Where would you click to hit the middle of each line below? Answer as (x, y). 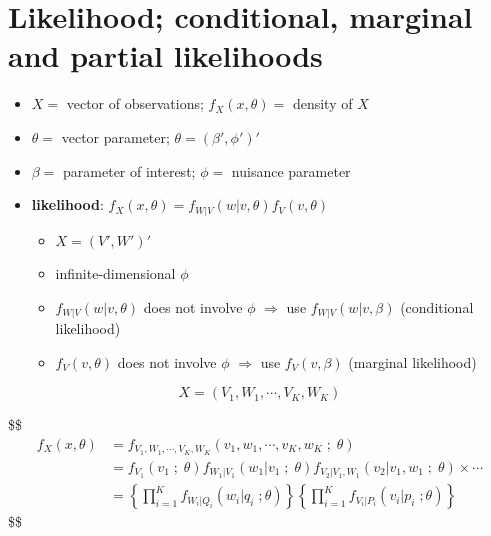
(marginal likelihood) (412, 361)
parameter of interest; (129, 170)
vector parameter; (115, 136)
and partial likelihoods (165, 55)
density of (322, 103)
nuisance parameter (291, 170)
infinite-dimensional (115, 273)
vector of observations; (135, 103)
